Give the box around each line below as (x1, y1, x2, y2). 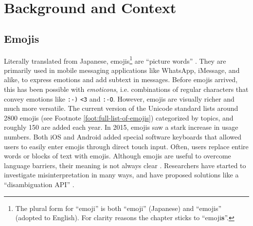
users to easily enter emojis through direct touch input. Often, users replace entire (4, 141, 249, 151)
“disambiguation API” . (4, 179, 74, 190)
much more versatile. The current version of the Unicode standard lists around (4, 103, 238, 113)
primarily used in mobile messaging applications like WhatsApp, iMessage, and (4, 65, 240, 75)
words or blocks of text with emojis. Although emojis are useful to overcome (4, 151, 231, 161)
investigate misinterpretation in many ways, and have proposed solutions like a (4, 170, 239, 180)
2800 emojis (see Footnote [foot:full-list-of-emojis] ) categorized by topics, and (4, 112, 234, 122)
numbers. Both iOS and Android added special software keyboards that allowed (4, 132, 241, 142)
